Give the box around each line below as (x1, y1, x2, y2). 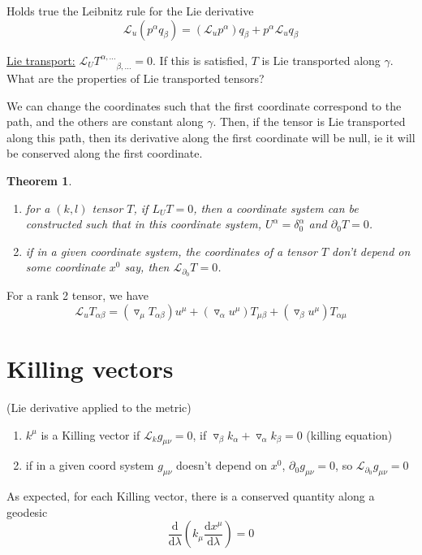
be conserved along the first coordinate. (6, 145, 203, 162)
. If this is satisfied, (153, 51, 248, 68)
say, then (124, 258, 170, 275)
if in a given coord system (25, 457, 154, 474)
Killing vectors (6, 352, 174, 384)
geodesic (6, 503, 48, 520)
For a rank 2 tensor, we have (6, 287, 149, 304)
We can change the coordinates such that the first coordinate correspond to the (6, 97, 402, 114)
